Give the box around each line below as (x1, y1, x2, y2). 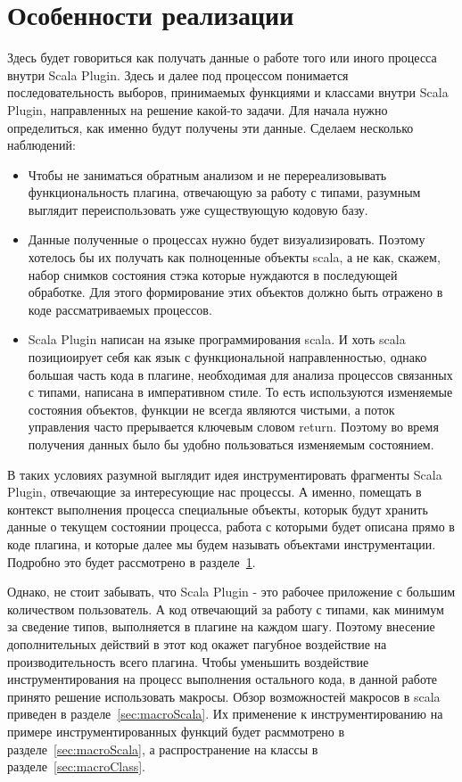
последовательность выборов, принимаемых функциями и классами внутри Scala (7, 83, 449, 102)
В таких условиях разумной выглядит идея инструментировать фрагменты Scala (7, 465, 442, 483)
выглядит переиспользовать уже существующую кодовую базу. (28, 200, 368, 218)
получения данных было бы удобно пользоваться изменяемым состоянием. (28, 435, 434, 453)
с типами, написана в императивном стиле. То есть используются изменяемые (28, 383, 453, 401)
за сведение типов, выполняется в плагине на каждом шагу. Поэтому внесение (7, 617, 435, 636)
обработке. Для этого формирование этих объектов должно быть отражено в (28, 283, 443, 301)
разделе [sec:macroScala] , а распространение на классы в (7, 739, 318, 758)
